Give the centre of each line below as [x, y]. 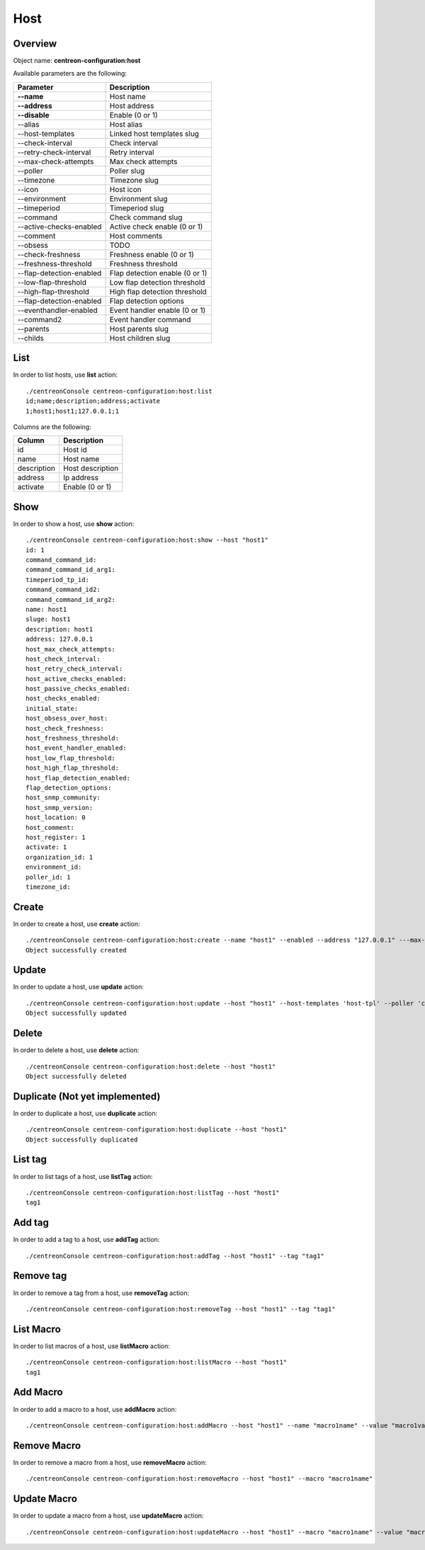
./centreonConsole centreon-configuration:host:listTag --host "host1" [153, 1192]
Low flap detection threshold [157, 282]
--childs [31, 338]
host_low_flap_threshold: [71, 758]
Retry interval [132, 152]
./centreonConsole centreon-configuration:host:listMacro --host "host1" [157, 1362]
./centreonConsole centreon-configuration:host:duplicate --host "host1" [157, 1130]
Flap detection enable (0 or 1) [158, 273]
